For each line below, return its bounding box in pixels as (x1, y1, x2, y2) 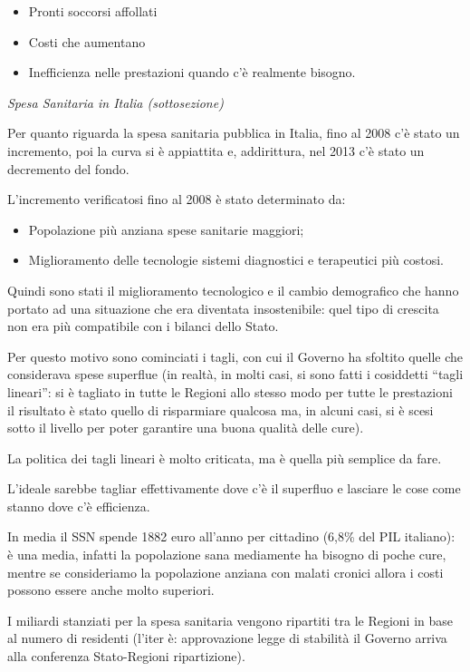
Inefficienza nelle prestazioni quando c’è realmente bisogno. (28, 63, 356, 82)
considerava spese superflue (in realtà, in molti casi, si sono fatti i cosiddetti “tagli (7, 365, 464, 384)
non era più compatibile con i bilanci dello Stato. (7, 317, 279, 336)
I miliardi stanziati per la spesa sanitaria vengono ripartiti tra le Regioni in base (7, 610, 453, 629)
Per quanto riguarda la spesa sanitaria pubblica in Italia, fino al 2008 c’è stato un (7, 123, 460, 142)
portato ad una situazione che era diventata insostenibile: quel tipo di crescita (7, 298, 439, 317)
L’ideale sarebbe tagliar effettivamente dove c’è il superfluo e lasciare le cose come (7, 479, 461, 498)
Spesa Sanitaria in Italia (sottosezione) (7, 93, 224, 112)
